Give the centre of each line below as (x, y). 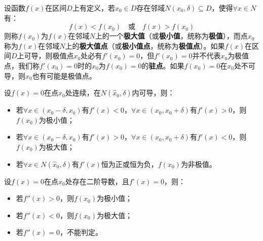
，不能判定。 (81, 232)
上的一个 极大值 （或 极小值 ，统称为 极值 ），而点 (171, 36)
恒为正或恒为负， (129, 164)
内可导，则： (153, 93)
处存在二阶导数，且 (97, 181)
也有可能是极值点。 (64, 75)
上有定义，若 (93, 8)
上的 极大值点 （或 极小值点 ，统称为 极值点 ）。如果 (145, 45)
